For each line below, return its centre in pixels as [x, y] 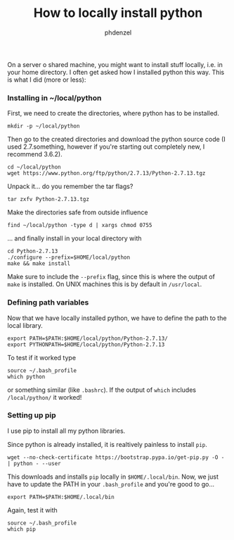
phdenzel [118, 32]
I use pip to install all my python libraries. [66, 431]
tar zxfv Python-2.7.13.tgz [48, 200]
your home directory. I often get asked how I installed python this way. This [116, 72]
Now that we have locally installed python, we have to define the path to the [117, 318]
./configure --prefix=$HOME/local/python [69, 258]
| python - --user [34, 463]
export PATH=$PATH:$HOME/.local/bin [61, 497]
